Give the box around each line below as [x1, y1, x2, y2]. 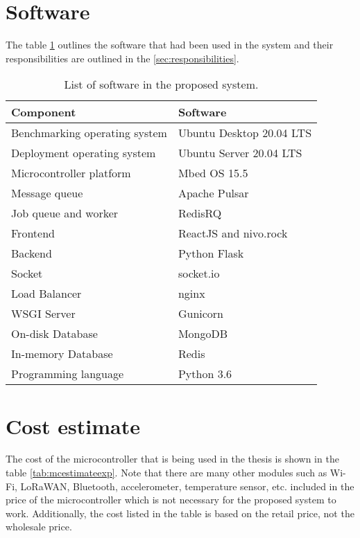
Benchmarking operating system [11, 125, 167, 141]
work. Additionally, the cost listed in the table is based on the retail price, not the [6, 505, 354, 520]
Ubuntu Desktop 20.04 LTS [178, 125, 312, 141]
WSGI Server [11, 305, 76, 322]
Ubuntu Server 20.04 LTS [178, 145, 302, 161]
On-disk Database [11, 325, 98, 342]
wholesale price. [6, 519, 72, 534]
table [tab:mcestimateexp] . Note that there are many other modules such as [6, 465, 327, 480]
